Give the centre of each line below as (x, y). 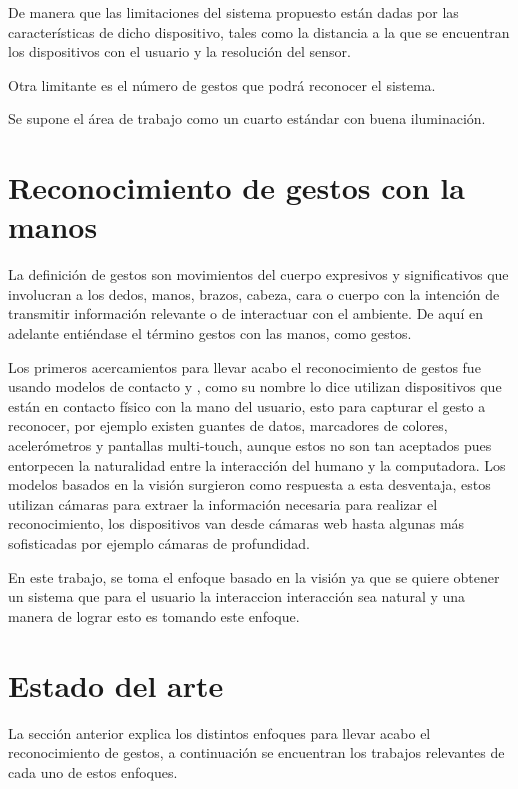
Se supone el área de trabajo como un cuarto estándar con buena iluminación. (247, 118)
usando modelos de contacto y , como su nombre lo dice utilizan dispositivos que (255, 386)
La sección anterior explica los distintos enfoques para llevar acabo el (219, 732)
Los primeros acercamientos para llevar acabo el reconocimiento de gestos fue (244, 366)
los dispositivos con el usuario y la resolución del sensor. (179, 51)
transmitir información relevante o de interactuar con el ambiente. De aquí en (245, 313)
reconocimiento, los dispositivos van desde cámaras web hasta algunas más (236, 523)
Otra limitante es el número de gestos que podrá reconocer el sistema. (222, 84)
